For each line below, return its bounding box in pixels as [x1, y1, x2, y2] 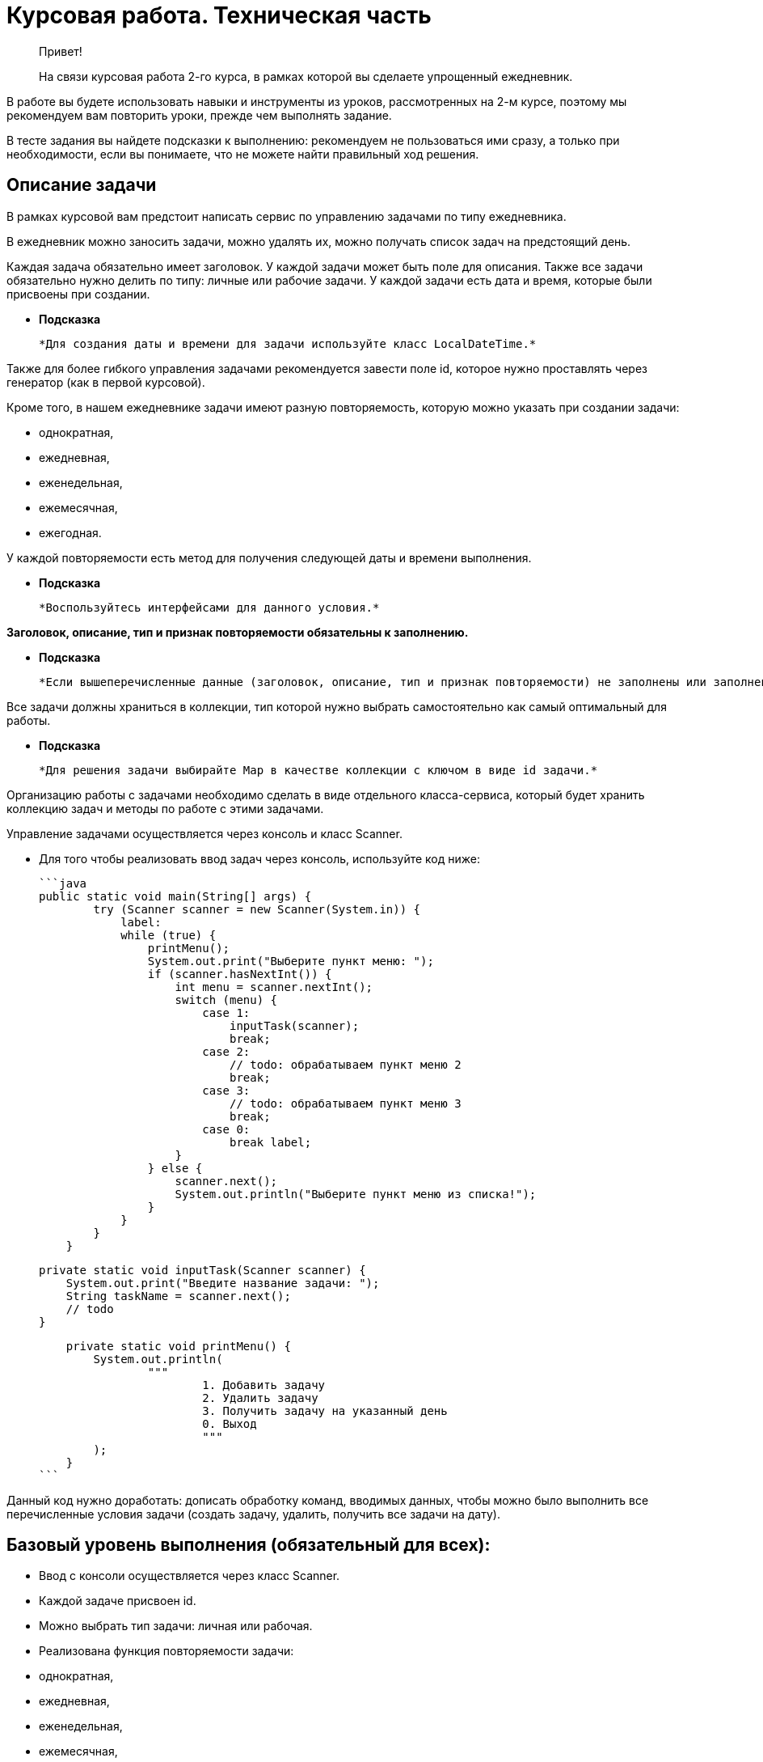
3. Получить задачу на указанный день [202, 1404, 448, 1417]
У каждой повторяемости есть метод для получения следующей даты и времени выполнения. [6, 550, 532, 565]
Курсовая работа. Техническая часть [6, 2, 432, 29]
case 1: [202, 1006, 251, 1019]
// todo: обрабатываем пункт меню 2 [230, 1057, 462, 1071]
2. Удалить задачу [202, 1391, 318, 1404]
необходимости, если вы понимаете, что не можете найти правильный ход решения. [6, 146, 479, 161]
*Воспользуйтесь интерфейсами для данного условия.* [39, 600, 380, 614]
